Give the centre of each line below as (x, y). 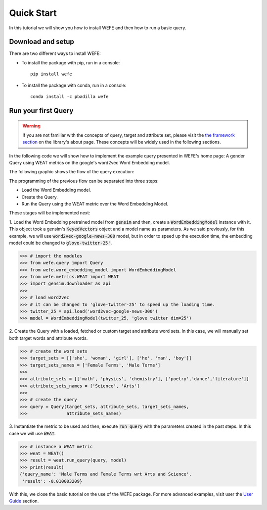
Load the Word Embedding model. (56, 190)
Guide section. (24, 501)
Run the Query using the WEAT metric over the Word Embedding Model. (95, 204)
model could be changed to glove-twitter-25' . (61, 243)
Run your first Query (41, 111)
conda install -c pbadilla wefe (69, 97)
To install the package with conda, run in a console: (74, 85)
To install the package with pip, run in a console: (71, 62)
